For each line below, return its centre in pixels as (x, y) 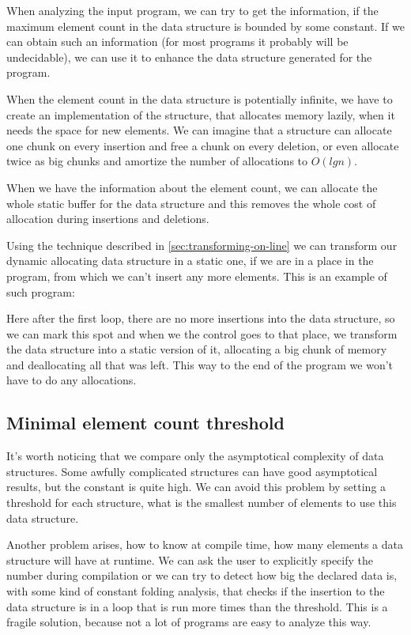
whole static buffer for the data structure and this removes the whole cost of (191, 203)
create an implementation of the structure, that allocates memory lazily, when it (201, 114)
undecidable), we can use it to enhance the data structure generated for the (189, 57)
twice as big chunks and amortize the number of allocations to (157, 161)
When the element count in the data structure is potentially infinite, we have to (200, 98)
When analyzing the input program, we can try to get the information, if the (192, 10)
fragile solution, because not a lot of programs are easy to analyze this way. (189, 622)
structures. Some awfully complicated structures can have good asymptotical (192, 471)
